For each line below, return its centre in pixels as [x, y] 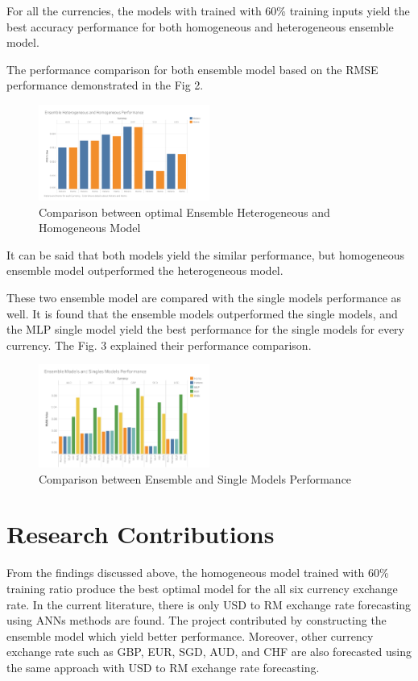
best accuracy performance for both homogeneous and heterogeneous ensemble [200, 26]
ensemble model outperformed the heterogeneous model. [145, 270]
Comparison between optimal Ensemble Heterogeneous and [184, 212]
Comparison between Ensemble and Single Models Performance [195, 478]
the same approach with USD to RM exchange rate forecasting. [163, 667]
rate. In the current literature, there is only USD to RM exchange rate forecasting [209, 604]
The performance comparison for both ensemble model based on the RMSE [192, 69]
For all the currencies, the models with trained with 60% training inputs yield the [208, 10]
